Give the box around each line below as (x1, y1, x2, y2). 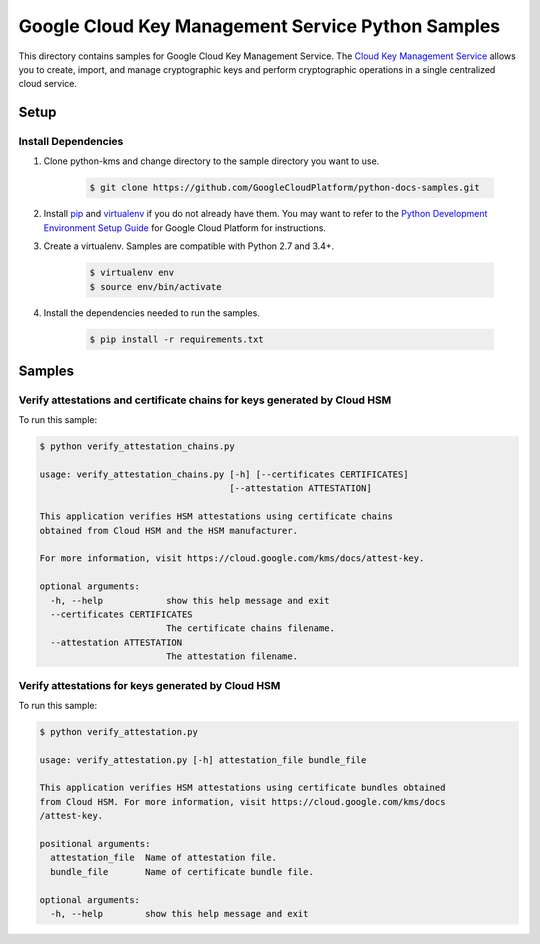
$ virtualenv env (89, 267, 175, 279)
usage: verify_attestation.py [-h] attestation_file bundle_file (39, 754, 367, 765)
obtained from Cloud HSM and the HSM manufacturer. (39, 525, 299, 536)
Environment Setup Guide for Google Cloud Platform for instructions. (43, 221, 327, 234)
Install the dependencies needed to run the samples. (43, 306, 260, 319)
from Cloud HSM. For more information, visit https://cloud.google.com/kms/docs (39, 796, 446, 807)
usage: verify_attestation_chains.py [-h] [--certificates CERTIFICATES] (39, 469, 409, 480)
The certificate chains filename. (165, 623, 335, 634)
